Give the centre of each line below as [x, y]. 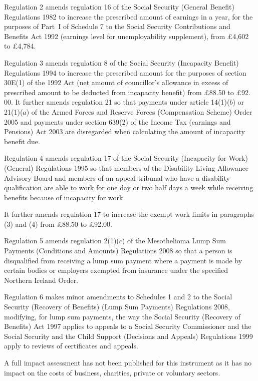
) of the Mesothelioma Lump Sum [174, 241]
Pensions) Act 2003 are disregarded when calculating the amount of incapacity [124, 131]
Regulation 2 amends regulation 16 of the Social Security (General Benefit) [119, 7]
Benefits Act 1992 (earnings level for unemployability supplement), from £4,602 [126, 36]
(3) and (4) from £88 [37, 224]
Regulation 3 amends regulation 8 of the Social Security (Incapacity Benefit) [121, 62]
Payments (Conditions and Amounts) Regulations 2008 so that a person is [118, 251]
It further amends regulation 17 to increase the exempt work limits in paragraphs [129, 214]
